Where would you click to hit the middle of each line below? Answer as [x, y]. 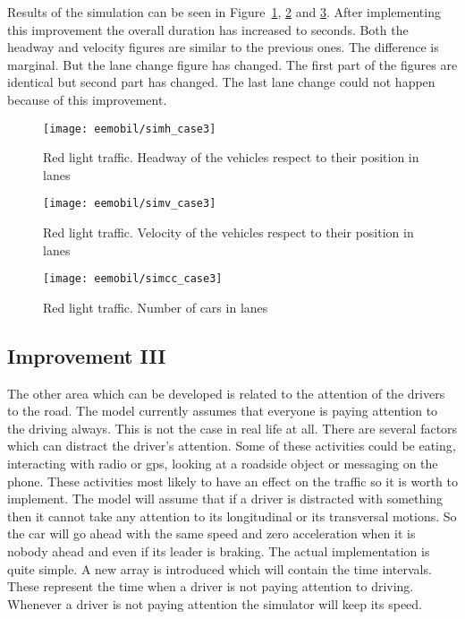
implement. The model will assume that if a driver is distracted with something [225, 499]
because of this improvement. [87, 99]
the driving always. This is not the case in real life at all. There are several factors [232, 428]
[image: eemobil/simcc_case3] [133, 279]
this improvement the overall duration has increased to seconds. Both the [208, 29]
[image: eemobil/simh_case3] [130, 129]
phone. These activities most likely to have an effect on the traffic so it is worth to [232, 481]
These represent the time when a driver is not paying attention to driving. [211, 586]
